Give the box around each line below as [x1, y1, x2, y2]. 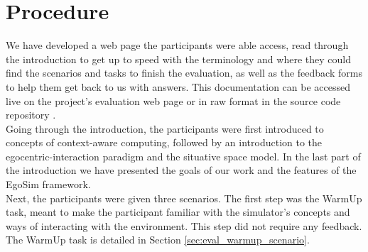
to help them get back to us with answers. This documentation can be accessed [6, 79, 350, 94]
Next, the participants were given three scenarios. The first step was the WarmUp [6, 190, 362, 205]
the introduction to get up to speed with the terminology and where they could [6, 51, 351, 66]
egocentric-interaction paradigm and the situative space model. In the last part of [6, 148, 361, 163]
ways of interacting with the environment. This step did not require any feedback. [6, 218, 362, 233]
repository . [6, 107, 56, 122]
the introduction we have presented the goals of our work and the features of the [6, 163, 357, 177]
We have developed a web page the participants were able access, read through [6, 38, 349, 53]
